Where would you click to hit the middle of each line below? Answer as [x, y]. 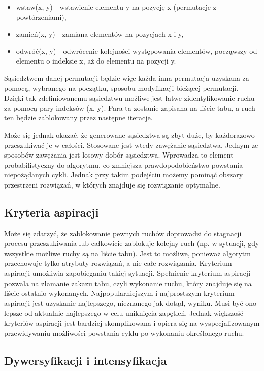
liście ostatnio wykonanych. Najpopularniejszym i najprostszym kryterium [119, 293]
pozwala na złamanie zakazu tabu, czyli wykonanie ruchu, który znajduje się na [128, 283]
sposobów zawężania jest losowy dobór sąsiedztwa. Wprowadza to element [119, 155]
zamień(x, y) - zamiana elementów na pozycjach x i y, [100, 34]
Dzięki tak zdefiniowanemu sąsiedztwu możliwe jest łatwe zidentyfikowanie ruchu [129, 98]
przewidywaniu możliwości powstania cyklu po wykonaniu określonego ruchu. [124, 333]
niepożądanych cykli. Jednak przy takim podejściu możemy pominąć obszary [124, 175]
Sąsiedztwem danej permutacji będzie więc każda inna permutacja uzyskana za [127, 78]
